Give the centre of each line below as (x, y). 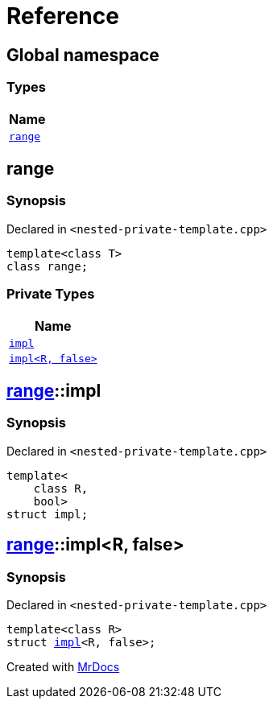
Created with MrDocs (63, 666)
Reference (63, 16)
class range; (48, 266)
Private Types (51, 294)
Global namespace (83, 55)
